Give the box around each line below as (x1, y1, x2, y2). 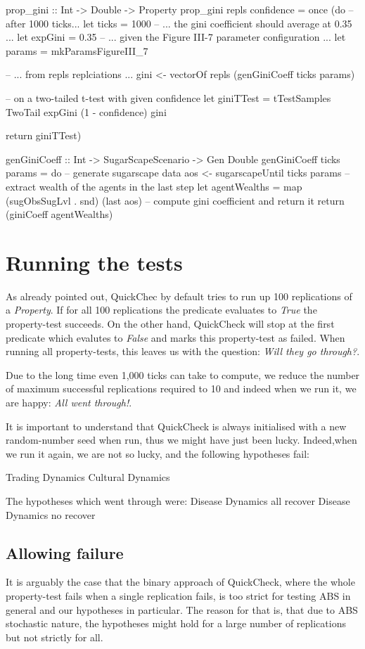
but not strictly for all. (6, 629, 103, 644)
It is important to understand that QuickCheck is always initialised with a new (6, 418, 347, 433)
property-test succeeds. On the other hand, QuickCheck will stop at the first (6, 316, 335, 331)
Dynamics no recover (6, 507, 96, 522)
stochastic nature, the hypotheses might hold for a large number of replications (6, 616, 346, 631)
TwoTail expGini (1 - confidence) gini (6, 104, 167, 119)
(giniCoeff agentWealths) (6, 207, 113, 221)
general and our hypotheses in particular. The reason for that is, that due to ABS (6, 602, 358, 617)
